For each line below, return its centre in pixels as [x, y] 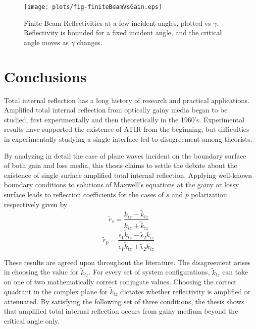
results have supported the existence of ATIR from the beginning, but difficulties [127, 129]
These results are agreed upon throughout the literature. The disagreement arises [127, 262]
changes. [90, 42]
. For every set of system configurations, [149, 272]
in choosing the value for [41, 272]
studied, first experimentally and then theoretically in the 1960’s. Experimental [124, 119]
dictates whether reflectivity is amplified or [185, 291]
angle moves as [46, 42]
